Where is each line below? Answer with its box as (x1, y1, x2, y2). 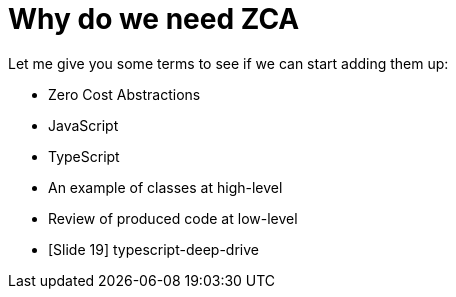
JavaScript (48, 116, 119, 134)
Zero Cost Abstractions (48, 85, 201, 103)
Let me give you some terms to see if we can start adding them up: (8, 54, 449, 72)
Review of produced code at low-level (48, 209, 298, 227)
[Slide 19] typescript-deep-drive (48, 240, 259, 258)
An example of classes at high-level (48, 178, 283, 196)
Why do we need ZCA (8, 2, 300, 36)
